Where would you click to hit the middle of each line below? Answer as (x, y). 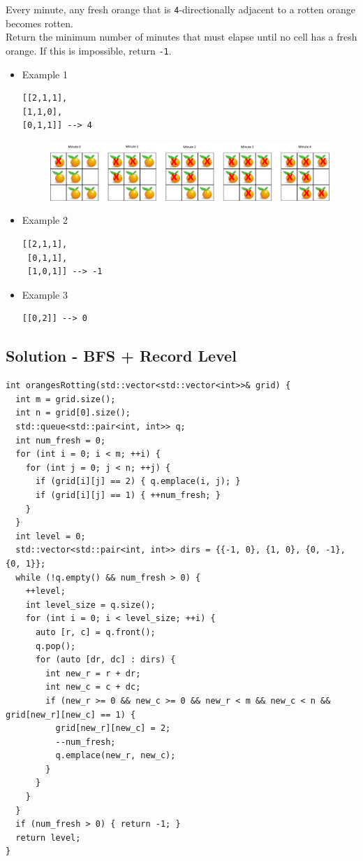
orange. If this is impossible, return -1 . (89, 50)
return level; (48, 838)
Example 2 (45, 220)
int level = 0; (51, 536)
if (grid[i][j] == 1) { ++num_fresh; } (128, 495)
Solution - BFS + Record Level (121, 356)
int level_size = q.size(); (90, 605)
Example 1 (45, 74)
